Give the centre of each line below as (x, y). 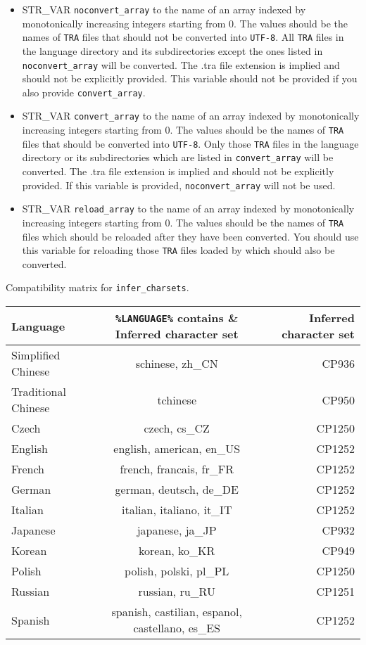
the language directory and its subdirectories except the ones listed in (172, 50)
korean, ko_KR (177, 551)
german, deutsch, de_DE (177, 490)
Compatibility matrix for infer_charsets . (97, 287)
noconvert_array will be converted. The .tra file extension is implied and (181, 64)
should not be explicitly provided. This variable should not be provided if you (190, 78)
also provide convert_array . (84, 92)
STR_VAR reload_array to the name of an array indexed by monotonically (188, 209)
